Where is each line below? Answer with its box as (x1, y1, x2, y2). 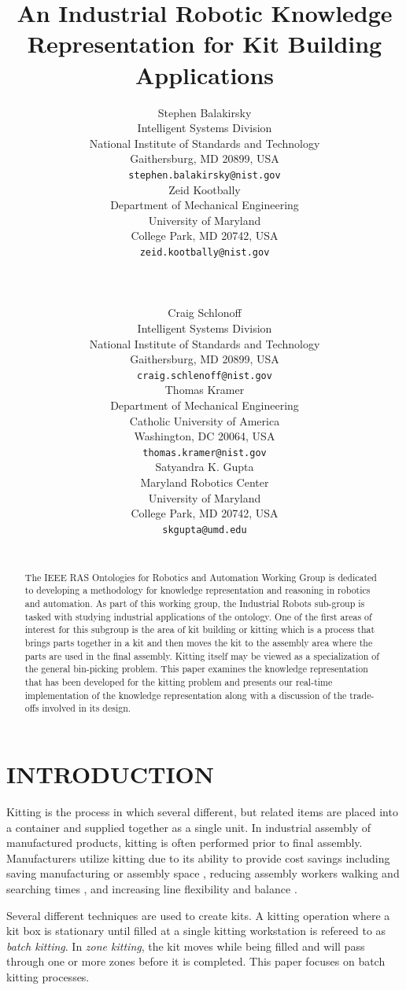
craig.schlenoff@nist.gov (137, 370, 272, 381)
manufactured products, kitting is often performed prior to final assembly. (6, 834, 363, 851)
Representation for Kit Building (27, 28, 382, 60)
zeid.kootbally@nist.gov (139, 246, 270, 258)
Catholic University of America (129, 412, 280, 429)
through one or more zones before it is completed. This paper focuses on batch (6, 953, 386, 970)
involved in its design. (42, 701, 131, 715)
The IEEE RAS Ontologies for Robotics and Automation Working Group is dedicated (24, 570, 377, 583)
